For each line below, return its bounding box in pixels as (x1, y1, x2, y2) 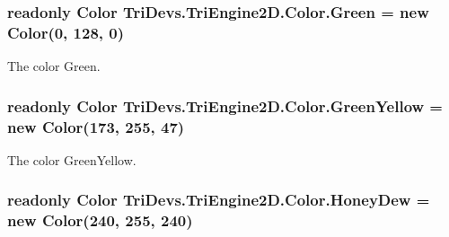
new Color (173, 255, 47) (7, 115, 185, 137)
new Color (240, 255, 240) (7, 209, 193, 232)
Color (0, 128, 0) (7, 21, 125, 43)
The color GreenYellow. (7, 150, 136, 169)
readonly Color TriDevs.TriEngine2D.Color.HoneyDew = (7, 189, 430, 211)
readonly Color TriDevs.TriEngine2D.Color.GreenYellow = (7, 94, 443, 117)
